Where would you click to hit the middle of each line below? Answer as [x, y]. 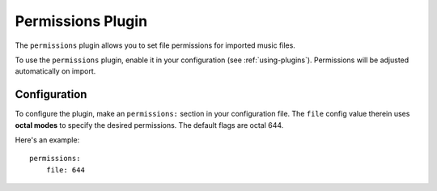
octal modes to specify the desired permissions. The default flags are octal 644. [149, 125]
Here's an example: [47, 140]
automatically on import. [55, 71]
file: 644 [65, 170]
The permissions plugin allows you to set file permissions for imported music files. [155, 45]
